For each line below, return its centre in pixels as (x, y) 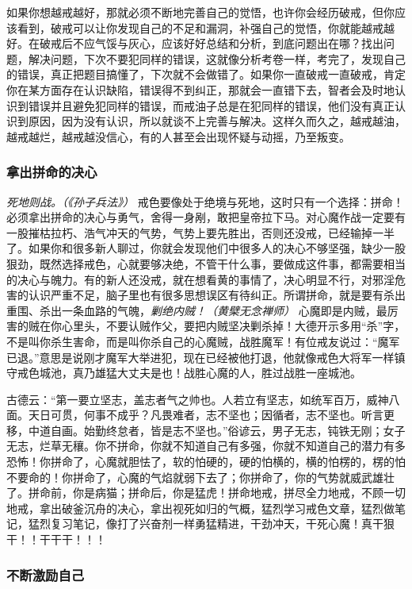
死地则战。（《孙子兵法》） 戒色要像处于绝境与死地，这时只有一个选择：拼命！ (205, 201)
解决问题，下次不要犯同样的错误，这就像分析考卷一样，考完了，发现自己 (217, 58)
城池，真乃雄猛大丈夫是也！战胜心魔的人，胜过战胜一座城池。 (200, 373)
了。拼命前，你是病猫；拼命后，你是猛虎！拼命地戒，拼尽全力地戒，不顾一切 (206, 493)
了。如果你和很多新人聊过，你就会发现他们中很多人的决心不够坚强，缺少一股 (206, 248)
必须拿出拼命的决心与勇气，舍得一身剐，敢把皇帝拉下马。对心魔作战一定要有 (206, 217)
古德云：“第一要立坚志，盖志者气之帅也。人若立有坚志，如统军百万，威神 (198, 399)
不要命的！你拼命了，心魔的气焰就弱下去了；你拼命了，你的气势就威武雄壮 (200, 477)
